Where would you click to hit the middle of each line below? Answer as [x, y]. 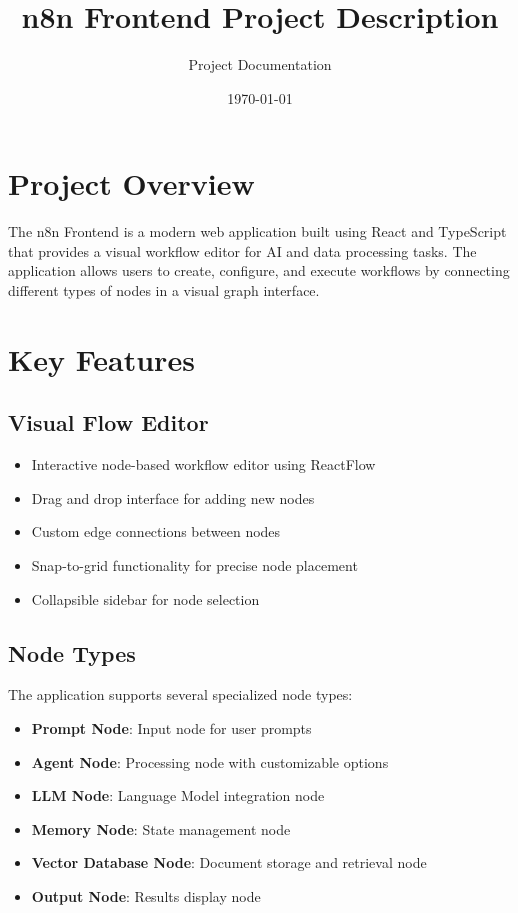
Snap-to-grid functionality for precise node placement [194, 564]
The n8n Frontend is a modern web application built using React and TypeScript [257, 231]
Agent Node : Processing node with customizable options [210, 761]
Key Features [101, 358]
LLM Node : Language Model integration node [178, 795]
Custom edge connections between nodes [156, 531]
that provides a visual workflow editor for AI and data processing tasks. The [242, 250]
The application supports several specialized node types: [180, 694]
